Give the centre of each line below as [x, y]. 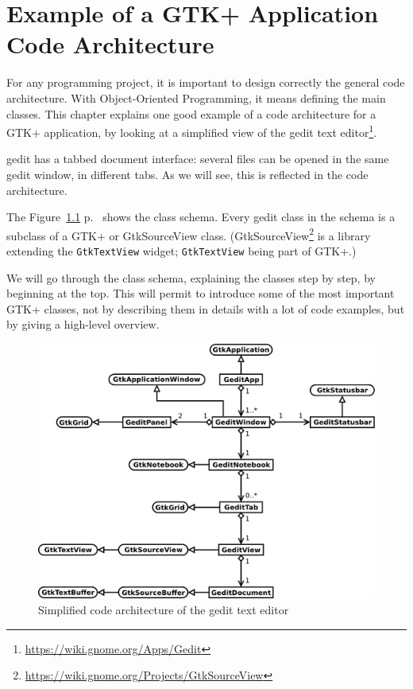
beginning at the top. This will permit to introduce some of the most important [201, 293]
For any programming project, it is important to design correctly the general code [206, 82]
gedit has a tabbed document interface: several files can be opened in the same [198, 159]
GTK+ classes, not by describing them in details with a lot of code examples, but [206, 308]
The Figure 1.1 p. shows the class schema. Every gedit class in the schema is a [201, 217]
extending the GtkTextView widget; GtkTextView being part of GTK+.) [181, 250]
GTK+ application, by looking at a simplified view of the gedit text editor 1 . [192, 131]
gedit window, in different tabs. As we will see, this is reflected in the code [187, 174]
